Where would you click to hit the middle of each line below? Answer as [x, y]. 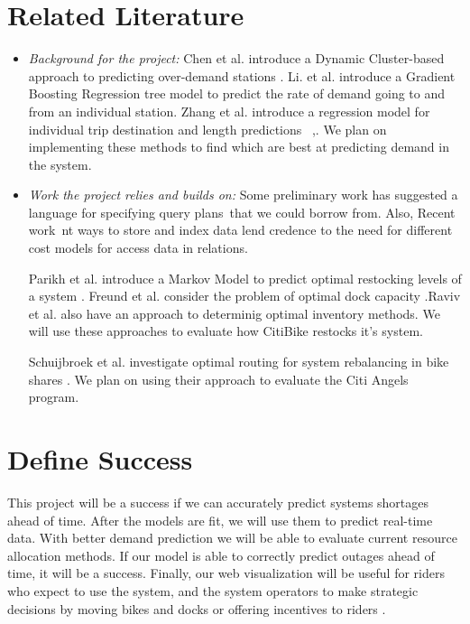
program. [54, 397]
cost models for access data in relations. [138, 248]
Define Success [100, 459]
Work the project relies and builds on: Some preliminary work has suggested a [243, 195]
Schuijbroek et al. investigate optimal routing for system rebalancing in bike [239, 362]
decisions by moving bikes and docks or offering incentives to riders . [197, 608]
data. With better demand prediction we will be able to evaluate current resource [232, 538]
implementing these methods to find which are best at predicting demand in [239, 147]
